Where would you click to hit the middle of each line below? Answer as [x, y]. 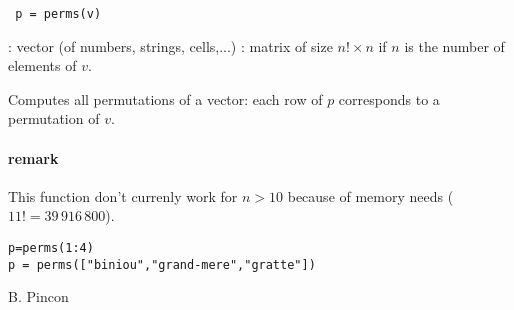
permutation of [54, 118]
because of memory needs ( [370, 195]
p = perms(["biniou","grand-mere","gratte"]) [162, 264]
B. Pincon [38, 296]
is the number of [454, 45]
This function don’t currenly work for [123, 195]
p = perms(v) [58, 14]
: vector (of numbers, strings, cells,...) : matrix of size [170, 45]
